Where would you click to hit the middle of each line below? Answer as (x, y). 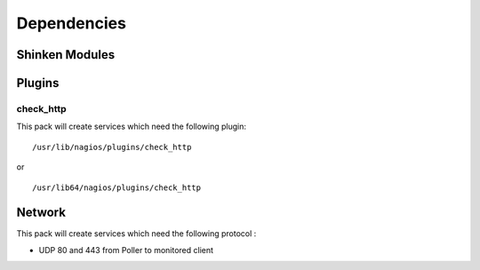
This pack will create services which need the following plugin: (131, 127)
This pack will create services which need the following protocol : (136, 234)
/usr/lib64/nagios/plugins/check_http (117, 187)
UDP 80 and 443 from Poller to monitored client (126, 250)
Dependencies (71, 23)
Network (41, 213)
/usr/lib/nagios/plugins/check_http (112, 147)
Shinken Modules (66, 55)
